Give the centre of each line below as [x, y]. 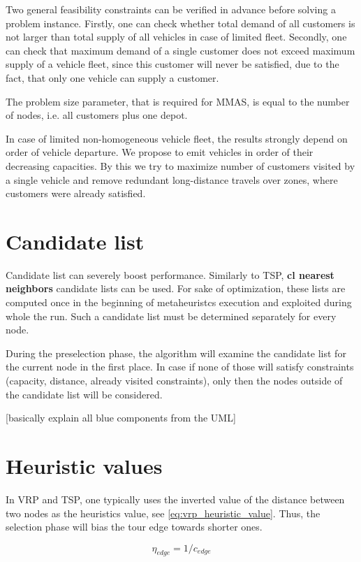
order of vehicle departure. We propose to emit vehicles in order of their [160, 152]
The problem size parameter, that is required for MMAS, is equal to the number [178, 101]
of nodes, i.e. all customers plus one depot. [97, 115]
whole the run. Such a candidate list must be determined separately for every [171, 316]
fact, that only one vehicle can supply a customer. [112, 77]
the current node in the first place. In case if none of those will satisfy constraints [180, 367]
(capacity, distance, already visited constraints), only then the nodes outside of [174, 380]
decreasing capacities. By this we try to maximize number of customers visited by [180, 165]
